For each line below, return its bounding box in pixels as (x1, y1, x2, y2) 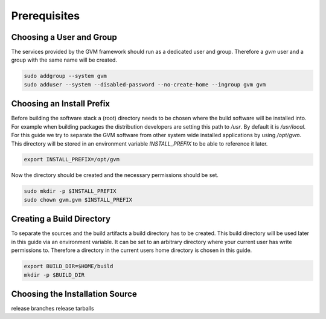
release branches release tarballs (11, 305, 94, 312)
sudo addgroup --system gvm (24, 72, 107, 80)
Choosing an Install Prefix (11, 98, 110, 109)
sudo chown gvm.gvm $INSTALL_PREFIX (24, 196, 133, 203)
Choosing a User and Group (11, 32, 117, 42)
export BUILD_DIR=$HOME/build (24, 263, 113, 270)
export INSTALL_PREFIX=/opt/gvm (24, 156, 120, 163)
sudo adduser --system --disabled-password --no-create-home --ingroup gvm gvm (24, 81, 266, 88)
